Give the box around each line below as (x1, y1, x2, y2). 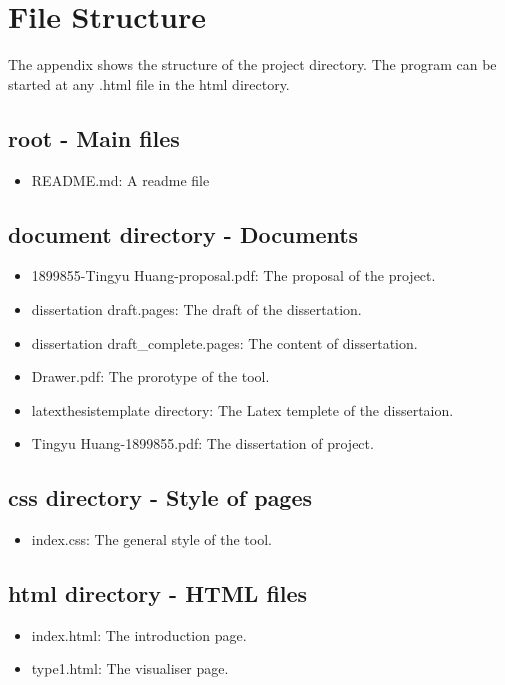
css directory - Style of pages (8, 482, 313, 513)
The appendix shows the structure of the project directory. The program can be (8, 54, 497, 75)
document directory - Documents (8, 218, 359, 249)
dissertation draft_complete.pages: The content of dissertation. (31, 332, 418, 353)
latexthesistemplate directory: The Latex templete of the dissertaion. (31, 399, 454, 420)
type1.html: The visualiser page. (31, 658, 229, 679)
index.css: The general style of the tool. (31, 529, 272, 550)
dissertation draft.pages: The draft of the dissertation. (31, 298, 362, 319)
